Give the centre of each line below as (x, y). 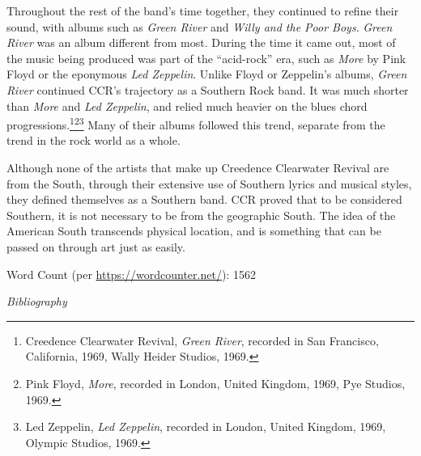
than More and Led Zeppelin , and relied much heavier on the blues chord (187, 106)
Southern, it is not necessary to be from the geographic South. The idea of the (201, 215)
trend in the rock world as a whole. (94, 140)
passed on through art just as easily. (96, 246)
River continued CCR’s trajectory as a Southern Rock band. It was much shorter (208, 89)
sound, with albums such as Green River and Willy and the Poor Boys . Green (200, 26)
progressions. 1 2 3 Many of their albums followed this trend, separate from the (196, 123)
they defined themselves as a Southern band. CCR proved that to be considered (204, 199)
